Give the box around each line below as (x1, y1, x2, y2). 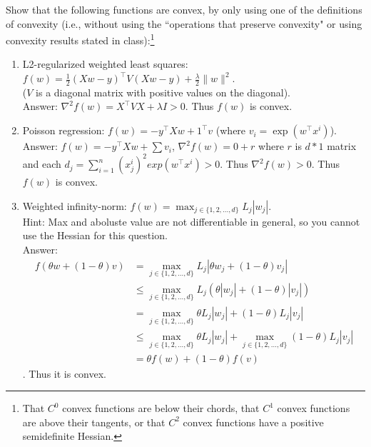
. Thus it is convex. (22, 366, 106, 381)
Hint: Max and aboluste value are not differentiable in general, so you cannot (22, 214, 360, 228)
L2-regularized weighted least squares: (22, 56, 188, 71)
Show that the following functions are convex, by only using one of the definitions (6, 2, 362, 16)
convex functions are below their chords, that (62, 401, 260, 416)
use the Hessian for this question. (22, 228, 168, 243)
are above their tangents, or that (22, 414, 166, 429)
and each (22, 156, 61, 171)
